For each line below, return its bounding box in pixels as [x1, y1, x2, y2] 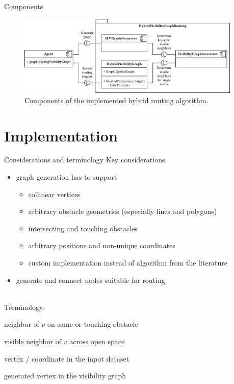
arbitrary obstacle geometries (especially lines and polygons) [28, 206, 217, 217]
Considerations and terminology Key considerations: [4, 154, 167, 165]
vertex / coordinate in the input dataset [4, 353, 129, 364]
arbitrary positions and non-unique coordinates [28, 240, 175, 251]
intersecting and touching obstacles [28, 223, 138, 233]
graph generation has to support [16, 172, 117, 182]
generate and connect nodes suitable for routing [16, 274, 165, 285]
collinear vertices [28, 188, 81, 199]
